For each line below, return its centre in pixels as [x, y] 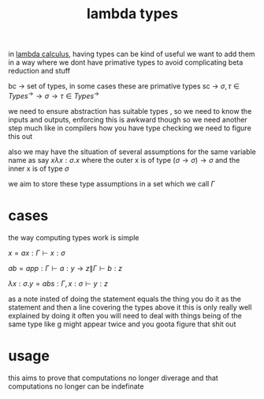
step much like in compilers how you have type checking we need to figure [130, 128]
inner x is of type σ [39, 168]
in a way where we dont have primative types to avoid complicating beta [126, 62]
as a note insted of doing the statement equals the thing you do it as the [125, 299]
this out [20, 136]
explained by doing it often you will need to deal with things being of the [125, 315]
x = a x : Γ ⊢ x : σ [37, 253]
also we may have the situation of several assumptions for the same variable [132, 152]
